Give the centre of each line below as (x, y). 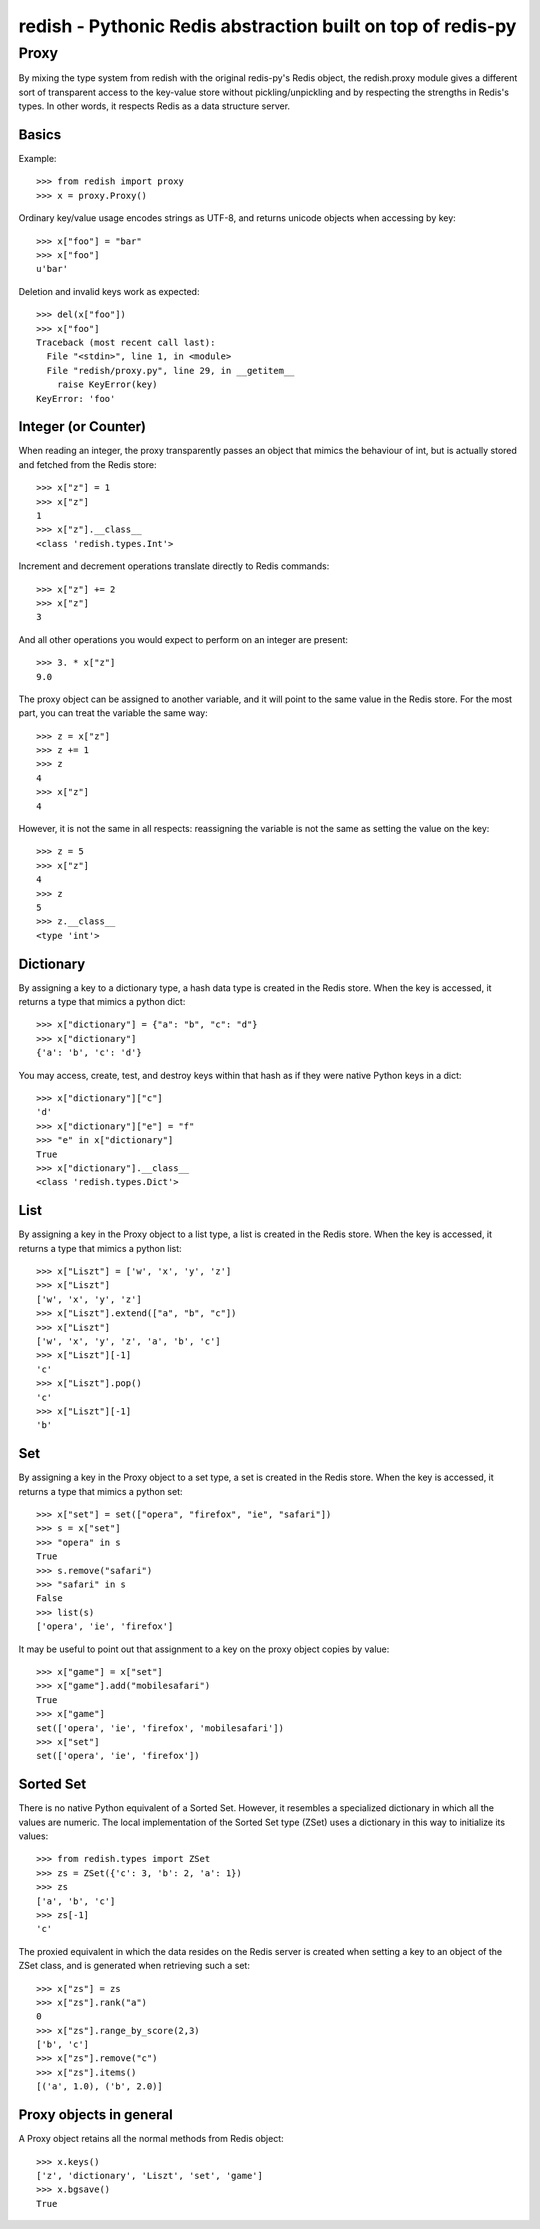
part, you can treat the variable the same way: (113, 713)
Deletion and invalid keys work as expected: (109, 291)
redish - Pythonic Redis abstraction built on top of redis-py (267, 26)
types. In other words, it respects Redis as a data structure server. (154, 106)
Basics (40, 134)
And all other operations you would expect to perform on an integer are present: (183, 639)
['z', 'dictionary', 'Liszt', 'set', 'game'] (150, 2175)
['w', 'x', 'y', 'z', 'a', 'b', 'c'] (129, 1341)
